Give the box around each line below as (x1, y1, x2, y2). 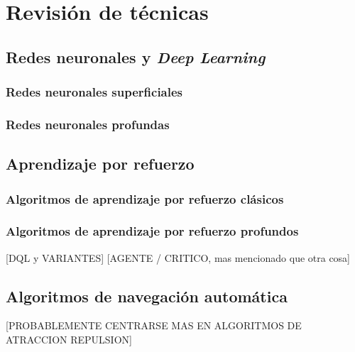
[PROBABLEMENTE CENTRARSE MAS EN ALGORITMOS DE (6, 318, 302, 333)
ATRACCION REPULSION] (6, 332, 132, 347)
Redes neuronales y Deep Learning (6, 45, 266, 67)
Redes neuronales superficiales (6, 83, 183, 101)
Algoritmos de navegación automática (6, 285, 288, 307)
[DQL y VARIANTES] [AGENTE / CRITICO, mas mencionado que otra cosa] (6, 250, 351, 265)
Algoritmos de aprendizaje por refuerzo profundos (6, 222, 299, 240)
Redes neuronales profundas (6, 115, 170, 133)
